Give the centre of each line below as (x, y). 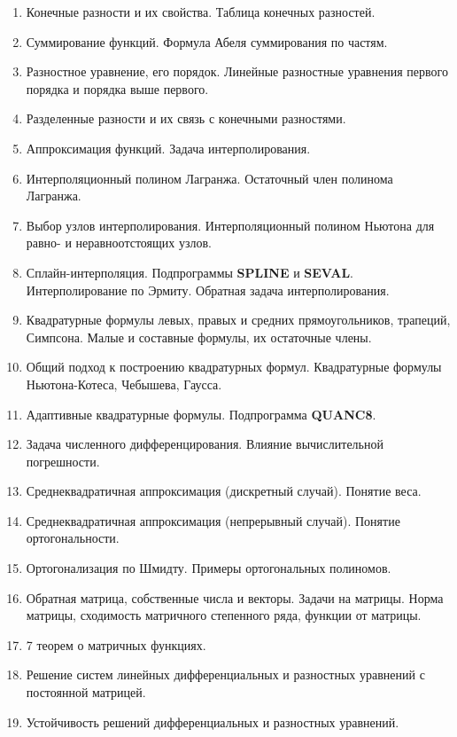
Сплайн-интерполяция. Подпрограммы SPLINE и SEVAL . (190, 272)
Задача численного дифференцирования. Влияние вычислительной (205, 444)
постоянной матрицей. (86, 692)
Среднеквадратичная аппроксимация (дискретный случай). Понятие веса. (224, 491)
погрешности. (63, 461)
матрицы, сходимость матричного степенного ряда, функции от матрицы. (224, 615)
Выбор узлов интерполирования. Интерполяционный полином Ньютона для (230, 225)
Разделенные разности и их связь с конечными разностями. (186, 118)
